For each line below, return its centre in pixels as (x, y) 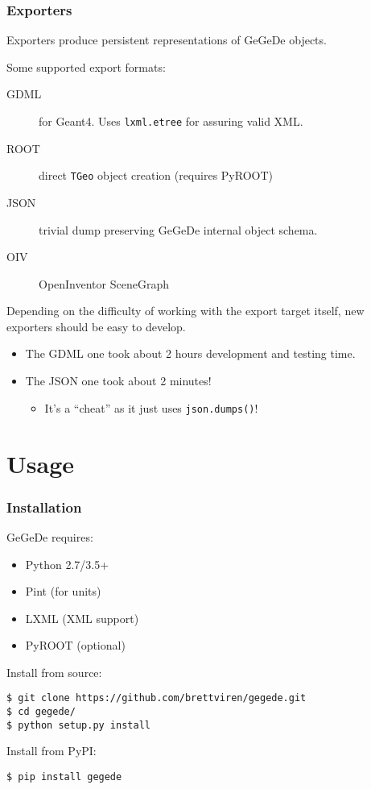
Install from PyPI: (52, 751)
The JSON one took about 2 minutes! (118, 381)
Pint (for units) (63, 591)
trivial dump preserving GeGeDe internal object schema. (178, 229)
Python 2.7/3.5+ (67, 564)
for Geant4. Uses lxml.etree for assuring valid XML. (171, 121)
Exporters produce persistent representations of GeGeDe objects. (167, 40)
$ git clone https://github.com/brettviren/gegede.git (157, 698)
